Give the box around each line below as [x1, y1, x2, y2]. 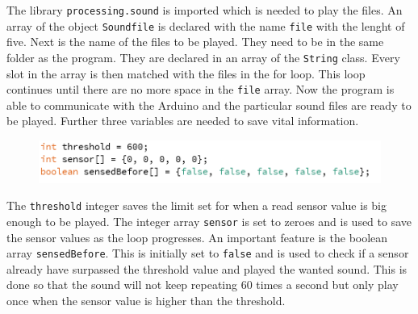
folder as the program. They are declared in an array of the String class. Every [6, 48, 400, 65]
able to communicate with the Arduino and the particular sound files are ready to [6, 96, 412, 113]
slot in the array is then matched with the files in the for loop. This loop [6, 65, 366, 82]
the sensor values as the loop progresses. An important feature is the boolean [6, 228, 388, 245]
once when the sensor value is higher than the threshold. [6, 291, 286, 308]
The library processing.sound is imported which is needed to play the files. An [6, 2, 403, 18]
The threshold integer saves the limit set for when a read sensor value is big [6, 197, 387, 214]
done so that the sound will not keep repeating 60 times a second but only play [6, 276, 399, 293]
